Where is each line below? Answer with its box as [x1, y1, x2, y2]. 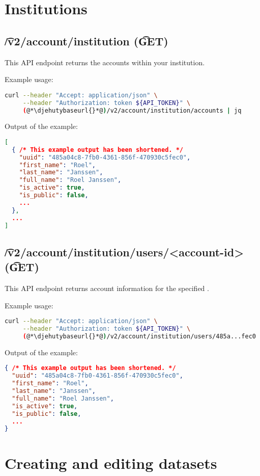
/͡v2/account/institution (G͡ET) [5, 33, 168, 48]
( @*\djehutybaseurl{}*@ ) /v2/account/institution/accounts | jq [22, 107, 242, 114]
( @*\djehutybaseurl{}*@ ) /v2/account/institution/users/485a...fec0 [22, 333, 256, 340]
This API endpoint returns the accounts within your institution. [5, 57, 205, 67]
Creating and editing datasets [5, 452, 217, 473]
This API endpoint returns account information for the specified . [5, 283, 209, 294]
